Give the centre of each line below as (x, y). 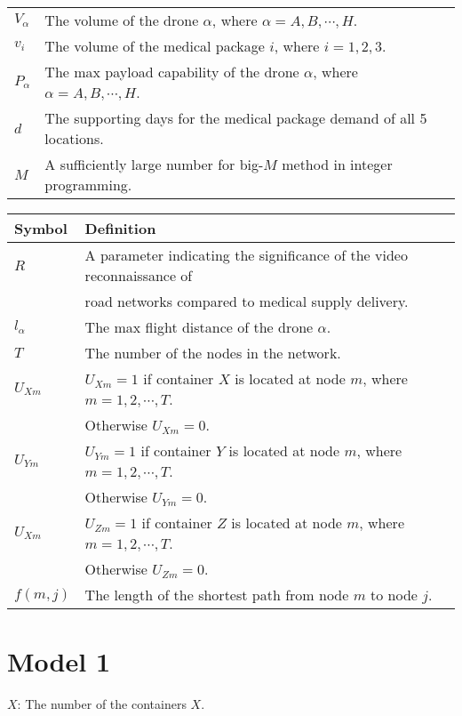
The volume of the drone (122, 20)
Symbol (41, 228)
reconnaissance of (139, 275)
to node (394, 595)
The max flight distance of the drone (199, 327)
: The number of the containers (102, 704)
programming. (88, 185)
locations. (74, 138)
